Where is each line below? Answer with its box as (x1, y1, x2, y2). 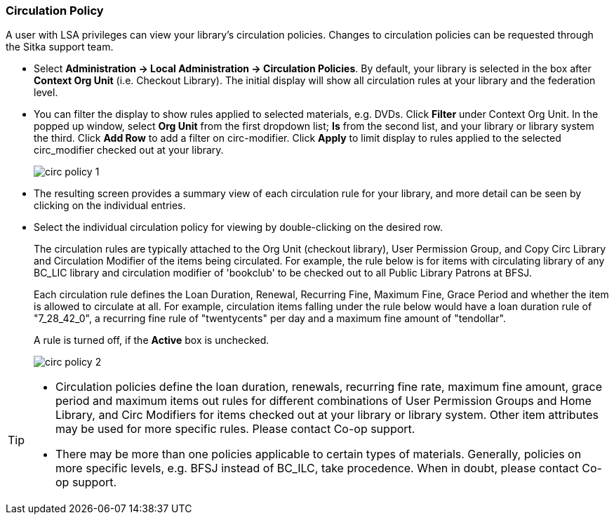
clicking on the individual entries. (34, 199, 186, 212)
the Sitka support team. (6, 41, 114, 53)
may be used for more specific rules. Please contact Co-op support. (55, 422, 415, 436)
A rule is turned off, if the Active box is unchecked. (34, 334, 269, 347)
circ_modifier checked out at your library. (34, 144, 224, 156)
